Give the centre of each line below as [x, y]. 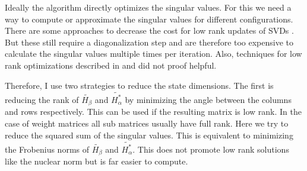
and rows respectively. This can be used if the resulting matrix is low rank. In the [153, 112]
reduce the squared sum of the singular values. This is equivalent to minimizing [149, 135]
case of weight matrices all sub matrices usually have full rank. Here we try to [147, 123]
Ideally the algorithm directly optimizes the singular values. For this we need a [148, 7]
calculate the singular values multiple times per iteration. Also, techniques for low [153, 54]
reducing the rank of [42, 99]
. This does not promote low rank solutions [211, 149]
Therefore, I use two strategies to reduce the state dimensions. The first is [139, 85]
